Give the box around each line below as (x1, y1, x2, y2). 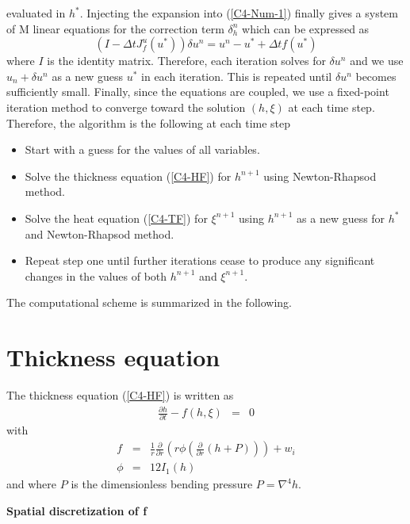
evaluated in (6, 5, 66, 21)
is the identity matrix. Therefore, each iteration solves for (47, 52, 326, 69)
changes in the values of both (25, 267, 167, 284)
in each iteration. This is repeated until (141, 67, 332, 84)
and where (6, 476, 57, 492)
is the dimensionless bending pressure (71, 476, 253, 492)
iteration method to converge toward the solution (6, 98, 246, 115)
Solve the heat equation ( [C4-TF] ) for (25, 209, 208, 226)
